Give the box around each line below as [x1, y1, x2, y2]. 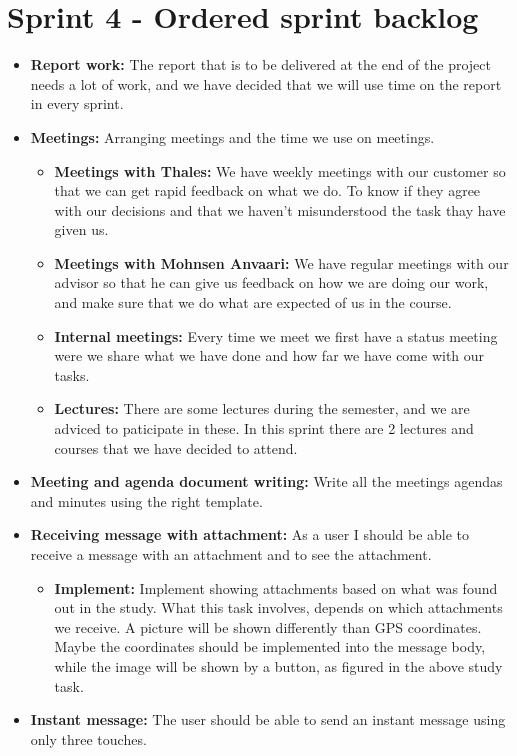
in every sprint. [30, 93, 124, 114]
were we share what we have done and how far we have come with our [54, 345, 485, 366]
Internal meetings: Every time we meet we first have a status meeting [54, 325, 498, 346]
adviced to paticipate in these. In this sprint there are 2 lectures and [54, 418, 474, 439]
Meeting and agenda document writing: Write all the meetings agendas [30, 471, 503, 492]
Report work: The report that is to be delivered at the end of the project [30, 54, 491, 75]
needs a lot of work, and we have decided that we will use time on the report [30, 73, 502, 94]
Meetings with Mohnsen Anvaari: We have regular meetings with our [54, 252, 509, 273]
